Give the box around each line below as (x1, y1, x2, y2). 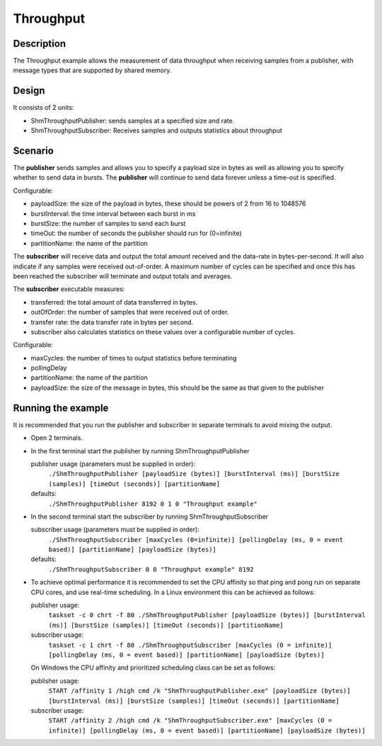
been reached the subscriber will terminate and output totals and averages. (13, 271, 233, 280)
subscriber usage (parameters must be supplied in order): (30, 525, 199, 534)
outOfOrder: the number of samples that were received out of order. (30, 308, 229, 317)
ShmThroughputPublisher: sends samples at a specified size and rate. (30, 116, 235, 125)
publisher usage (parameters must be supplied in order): (30, 459, 196, 468)
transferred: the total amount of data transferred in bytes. (30, 298, 198, 306)
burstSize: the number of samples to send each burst (30, 220, 186, 227)
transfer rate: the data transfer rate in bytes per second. (30, 317, 194, 326)
